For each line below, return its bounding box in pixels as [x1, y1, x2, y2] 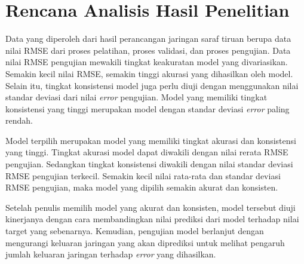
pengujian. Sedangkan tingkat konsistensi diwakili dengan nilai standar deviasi [5, 158, 293, 170]
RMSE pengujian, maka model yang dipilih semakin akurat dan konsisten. [5, 181, 278, 194]
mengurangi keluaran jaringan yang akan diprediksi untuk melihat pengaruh [5, 236, 285, 248]
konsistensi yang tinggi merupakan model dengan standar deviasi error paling [5, 102, 290, 115]
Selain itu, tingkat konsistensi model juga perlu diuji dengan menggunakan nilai [5, 79, 299, 91]
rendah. [5, 114, 33, 127]
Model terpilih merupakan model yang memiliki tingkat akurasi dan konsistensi [5, 134, 296, 146]
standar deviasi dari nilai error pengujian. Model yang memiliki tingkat [5, 91, 268, 103]
